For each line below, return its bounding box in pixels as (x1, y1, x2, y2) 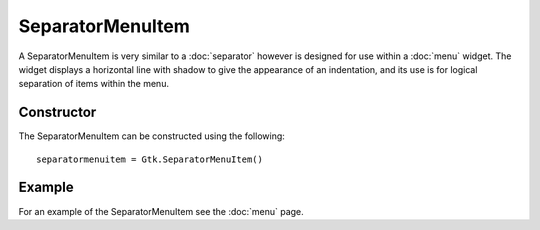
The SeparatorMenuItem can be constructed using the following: (18, 130, 285, 142)
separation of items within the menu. (18, 78, 170, 90)
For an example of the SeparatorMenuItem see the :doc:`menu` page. (18, 205, 304, 217)
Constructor (18, 104, 97, 121)
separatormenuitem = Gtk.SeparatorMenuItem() (36, 153, 264, 165)
